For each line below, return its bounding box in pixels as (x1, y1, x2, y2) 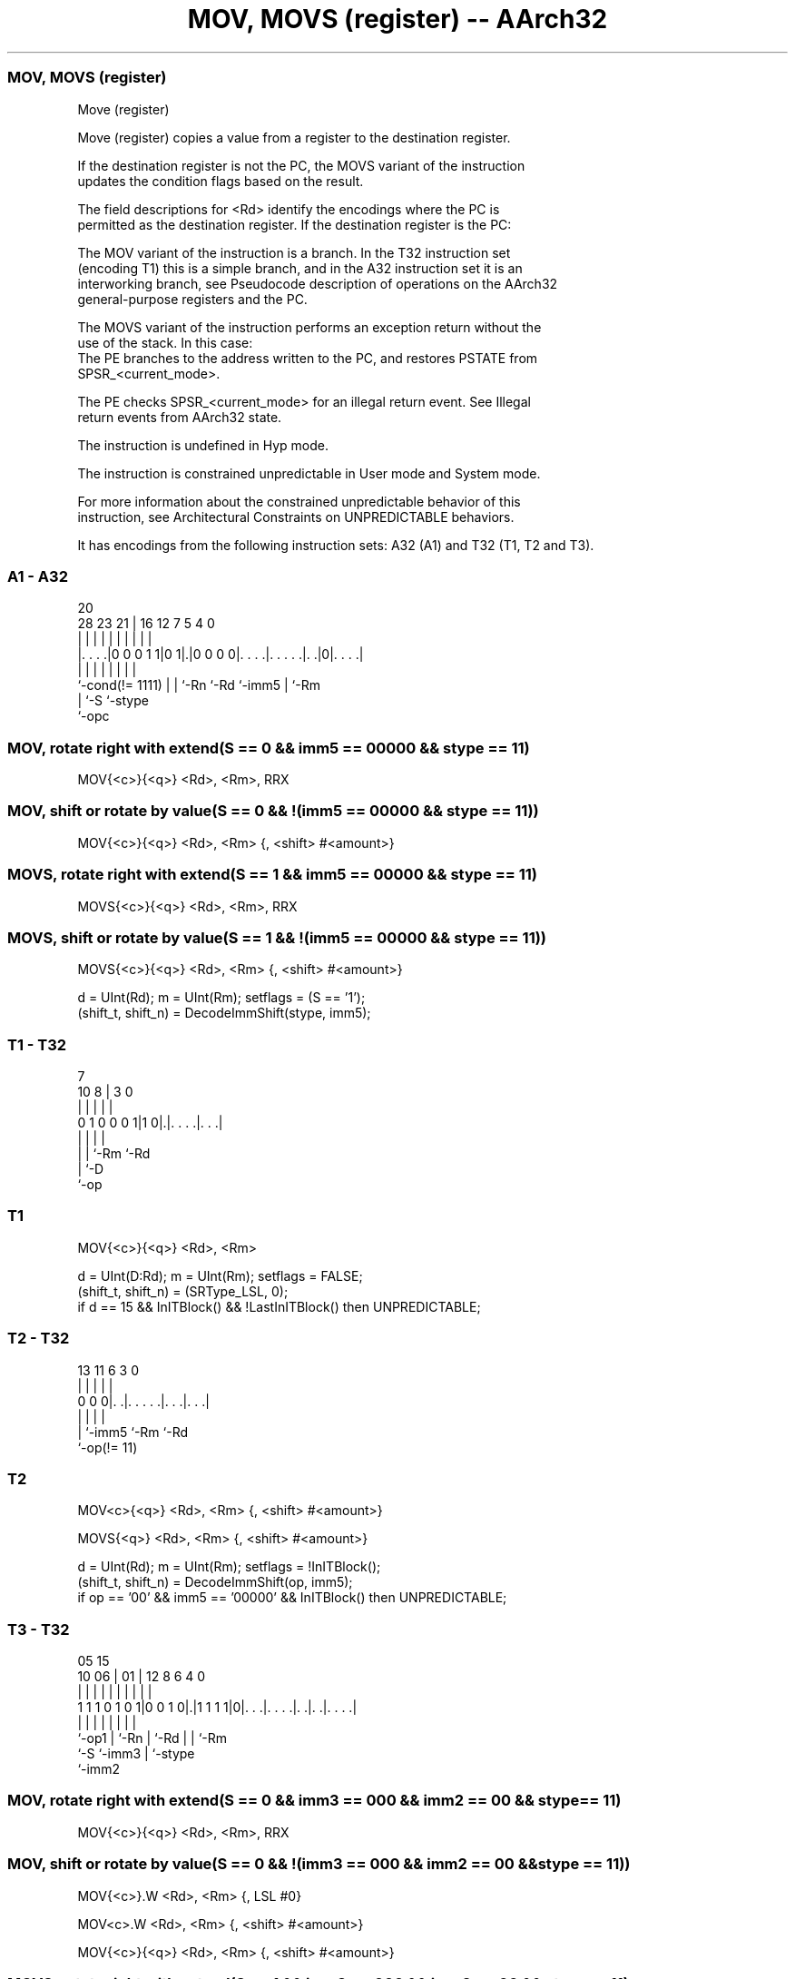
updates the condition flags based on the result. (77, 172, 364, 189)
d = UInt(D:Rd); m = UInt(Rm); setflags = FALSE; (77, 1267, 363, 1284)
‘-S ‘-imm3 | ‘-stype (77, 1746, 195, 1761)
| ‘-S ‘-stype (77, 693, 149, 709)
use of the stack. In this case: (77, 334, 253, 350)
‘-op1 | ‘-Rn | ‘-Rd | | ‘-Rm (77, 1730, 228, 1746)
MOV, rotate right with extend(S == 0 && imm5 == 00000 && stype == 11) (7, 738, 530, 757)
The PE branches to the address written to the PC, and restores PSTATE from (77, 350, 538, 366)
